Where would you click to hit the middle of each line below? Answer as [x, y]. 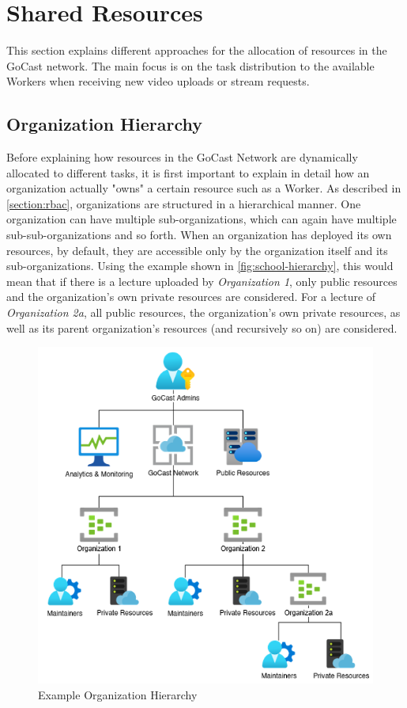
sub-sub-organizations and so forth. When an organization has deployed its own [199, 235]
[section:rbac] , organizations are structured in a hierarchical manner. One [184, 203]
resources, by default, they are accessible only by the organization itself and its [197, 250]
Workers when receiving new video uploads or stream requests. [158, 81]
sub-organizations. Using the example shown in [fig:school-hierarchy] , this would [200, 266]
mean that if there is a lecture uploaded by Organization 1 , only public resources [202, 281]
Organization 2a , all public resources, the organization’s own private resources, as [203, 312]
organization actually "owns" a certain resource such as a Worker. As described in [204, 188]
